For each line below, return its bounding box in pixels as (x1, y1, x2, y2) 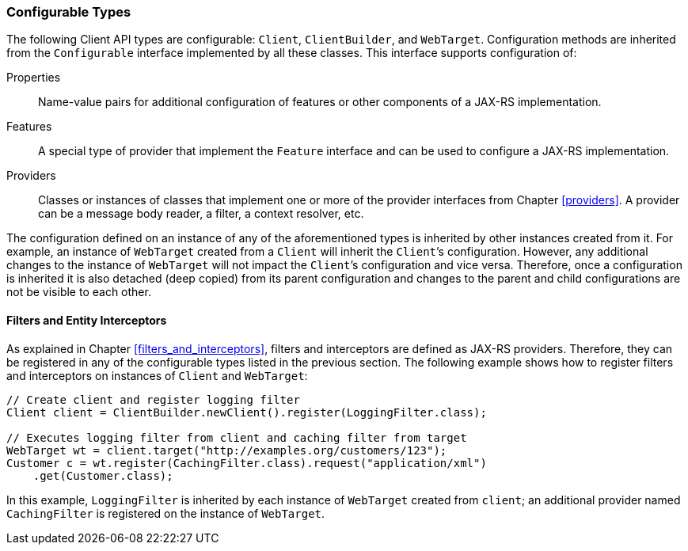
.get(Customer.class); (32, 469, 173, 482)
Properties (6, 70, 61, 85)
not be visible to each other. (6, 285, 151, 299)
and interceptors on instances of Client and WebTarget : (6, 368, 308, 382)
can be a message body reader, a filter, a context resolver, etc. (38, 207, 364, 221)
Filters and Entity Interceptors (6, 313, 167, 327)
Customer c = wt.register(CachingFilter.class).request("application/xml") (6, 456, 487, 469)
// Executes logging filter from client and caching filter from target (6, 431, 467, 444)
